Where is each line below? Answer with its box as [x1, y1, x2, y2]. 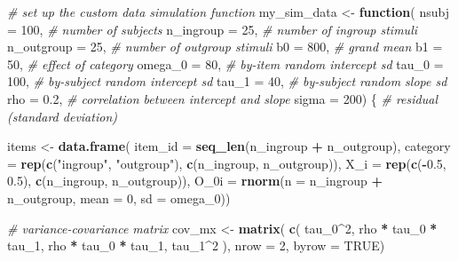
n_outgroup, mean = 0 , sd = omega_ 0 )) [7, 188, 231, 207]
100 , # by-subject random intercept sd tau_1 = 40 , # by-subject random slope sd [7, 72, 447, 91]
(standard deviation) [7, 107, 117, 125]
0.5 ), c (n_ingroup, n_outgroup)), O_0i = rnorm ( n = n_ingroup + [7, 171, 383, 190]
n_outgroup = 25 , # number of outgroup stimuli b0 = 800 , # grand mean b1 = [7, 37, 443, 56]
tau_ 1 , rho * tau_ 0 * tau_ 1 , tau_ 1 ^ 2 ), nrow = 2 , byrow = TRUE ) [7, 236, 385, 255]
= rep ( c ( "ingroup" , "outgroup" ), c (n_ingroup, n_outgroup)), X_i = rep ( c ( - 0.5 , [7, 154, 446, 172]
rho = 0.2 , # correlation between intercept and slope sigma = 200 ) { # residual [7, 89, 438, 107]
